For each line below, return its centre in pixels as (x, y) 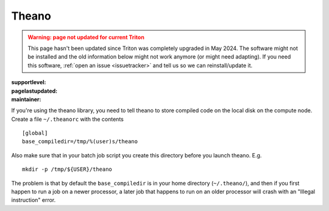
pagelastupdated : (34, 91)
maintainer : (26, 99)
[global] (35, 133)
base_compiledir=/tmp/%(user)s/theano (80, 141)
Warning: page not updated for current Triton (86, 37)
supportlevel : (29, 82)
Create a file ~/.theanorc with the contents (68, 119)
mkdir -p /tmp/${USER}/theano (67, 170)
